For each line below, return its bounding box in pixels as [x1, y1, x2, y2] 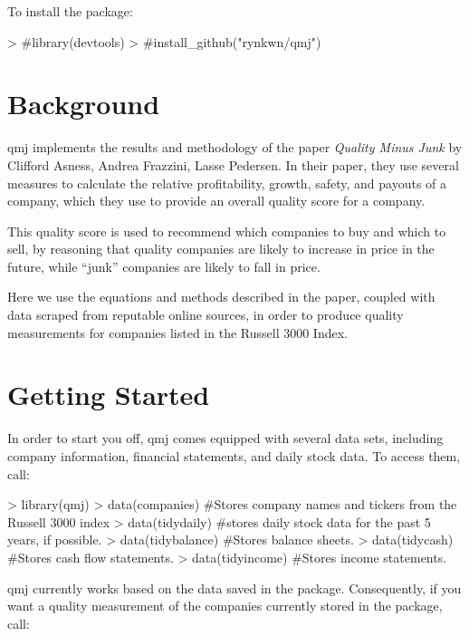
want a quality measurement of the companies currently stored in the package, [7, 596, 443, 615]
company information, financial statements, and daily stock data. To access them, [7, 446, 461, 465]
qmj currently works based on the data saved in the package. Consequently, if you [7, 578, 462, 597]
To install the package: [7, 2, 133, 20]
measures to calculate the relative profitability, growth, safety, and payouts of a [7, 173, 447, 192]
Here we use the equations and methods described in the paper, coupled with [7, 287, 435, 306]
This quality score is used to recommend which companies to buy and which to [7, 221, 446, 240]
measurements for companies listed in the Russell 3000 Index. [7, 323, 348, 342]
